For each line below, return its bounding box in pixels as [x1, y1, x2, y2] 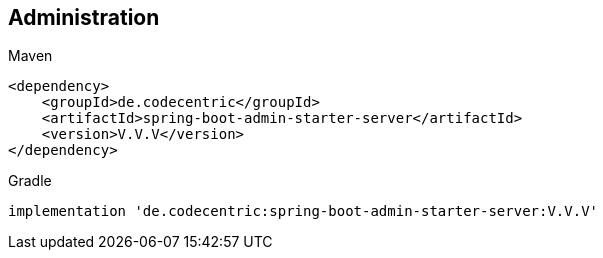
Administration [8, 5, 160, 30]
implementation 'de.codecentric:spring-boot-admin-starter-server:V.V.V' [8, 203, 599, 220]
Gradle [8, 172, 52, 190]
